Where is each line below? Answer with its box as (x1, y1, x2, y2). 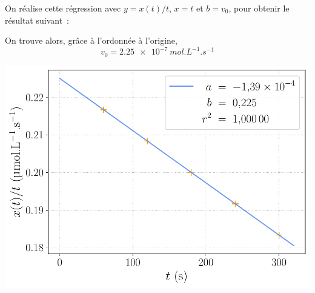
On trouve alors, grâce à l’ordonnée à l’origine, (5, 34, 177, 47)
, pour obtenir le (228, 2, 290, 14)
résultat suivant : (5, 13, 69, 26)
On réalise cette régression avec (5, 2, 121, 14)
